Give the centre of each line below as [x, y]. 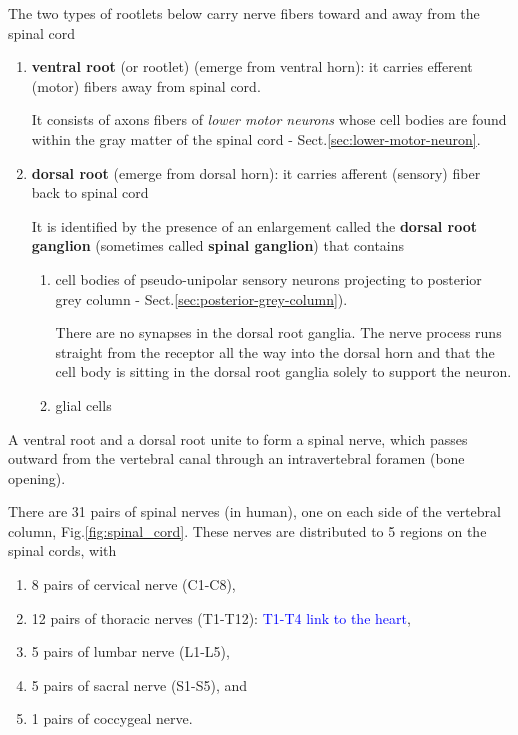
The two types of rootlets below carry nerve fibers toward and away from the [244, 13]
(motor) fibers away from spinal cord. [146, 85]
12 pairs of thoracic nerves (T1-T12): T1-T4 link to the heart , [221, 617]
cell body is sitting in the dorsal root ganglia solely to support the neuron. [283, 371]
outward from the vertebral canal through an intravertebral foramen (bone [236, 458]
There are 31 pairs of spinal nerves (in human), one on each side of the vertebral [254, 511]
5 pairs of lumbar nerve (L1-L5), [130, 651]
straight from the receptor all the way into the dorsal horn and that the [275, 351]
